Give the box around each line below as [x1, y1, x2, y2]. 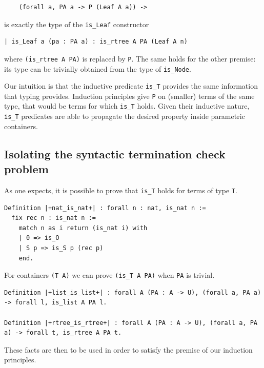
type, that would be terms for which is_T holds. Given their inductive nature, [4, 100, 250, 111]
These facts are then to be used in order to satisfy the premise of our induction [4, 344, 253, 355]
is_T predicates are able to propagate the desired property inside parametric [4, 111, 245, 121]
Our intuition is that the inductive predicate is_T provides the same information [4, 80, 258, 91]
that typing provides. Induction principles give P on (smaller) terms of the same [4, 90, 255, 101]
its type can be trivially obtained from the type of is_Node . [4, 63, 191, 74]
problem [4, 161, 49, 177]
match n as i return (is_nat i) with [18, 224, 148, 232]
